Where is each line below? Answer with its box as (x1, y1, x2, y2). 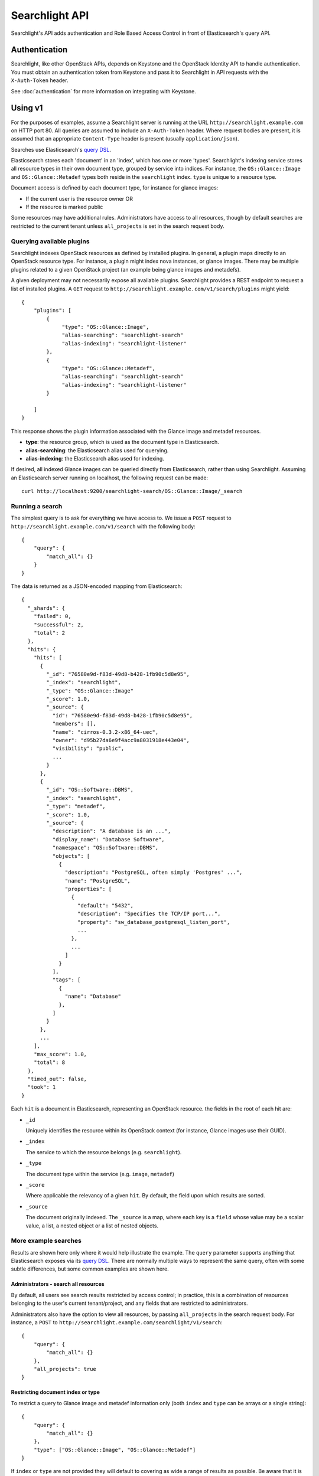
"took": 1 (27, 1084, 56, 1090)
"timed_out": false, (27, 1076, 87, 1083)
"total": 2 (33, 629, 66, 636)
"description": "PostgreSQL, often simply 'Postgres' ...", (65, 869, 243, 876)
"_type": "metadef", (46, 803, 106, 810)
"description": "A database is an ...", (52, 828, 171, 835)
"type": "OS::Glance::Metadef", (61, 365, 156, 372)
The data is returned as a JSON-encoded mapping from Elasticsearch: (11, 583, 183, 590)
